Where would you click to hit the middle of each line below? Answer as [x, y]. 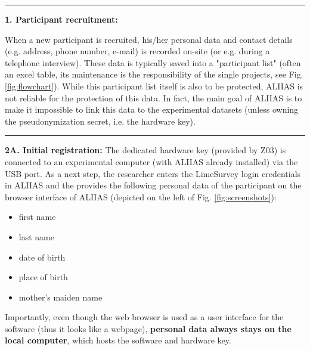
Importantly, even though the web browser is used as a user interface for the [144, 317]
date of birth [42, 257]
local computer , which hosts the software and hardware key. [118, 340]
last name [36, 236]
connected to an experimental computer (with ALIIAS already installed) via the [151, 161]
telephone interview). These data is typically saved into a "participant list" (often [153, 62]
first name [37, 217]
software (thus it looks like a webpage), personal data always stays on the [148, 328]
